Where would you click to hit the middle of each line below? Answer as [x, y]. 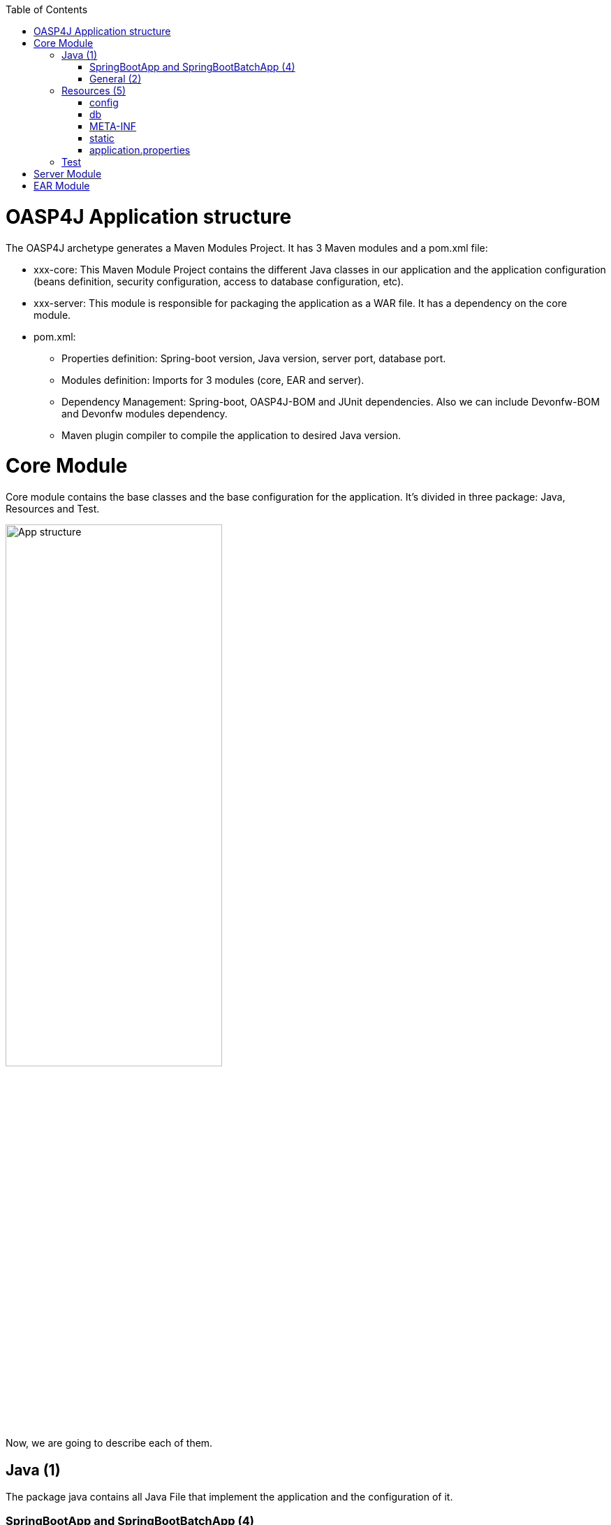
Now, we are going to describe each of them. [109, 1443]
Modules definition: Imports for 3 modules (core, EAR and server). [213, 380]
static [102, 138]
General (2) [116, 79]
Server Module [68, 174]
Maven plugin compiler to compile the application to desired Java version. [231, 435]
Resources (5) [94, 91]
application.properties [140, 150]
